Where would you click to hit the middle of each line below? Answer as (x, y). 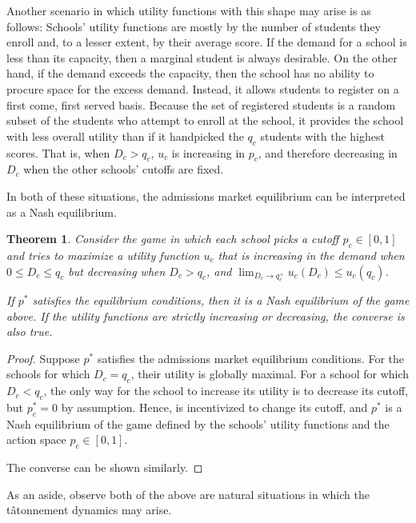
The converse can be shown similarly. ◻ (105, 467)
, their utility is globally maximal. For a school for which (270, 374)
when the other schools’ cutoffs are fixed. (124, 169)
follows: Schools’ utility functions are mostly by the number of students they (194, 26)
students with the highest (322, 136)
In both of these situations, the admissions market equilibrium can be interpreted (206, 196)
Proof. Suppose (43, 358)
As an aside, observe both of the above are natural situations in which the (188, 494)
